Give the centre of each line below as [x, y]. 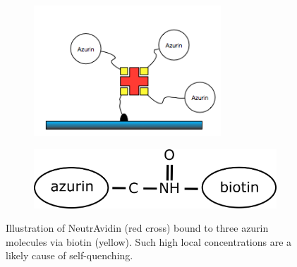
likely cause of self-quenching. [69, 255]
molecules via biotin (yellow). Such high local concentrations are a [149, 241]
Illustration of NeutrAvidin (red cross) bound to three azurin [137, 228]
